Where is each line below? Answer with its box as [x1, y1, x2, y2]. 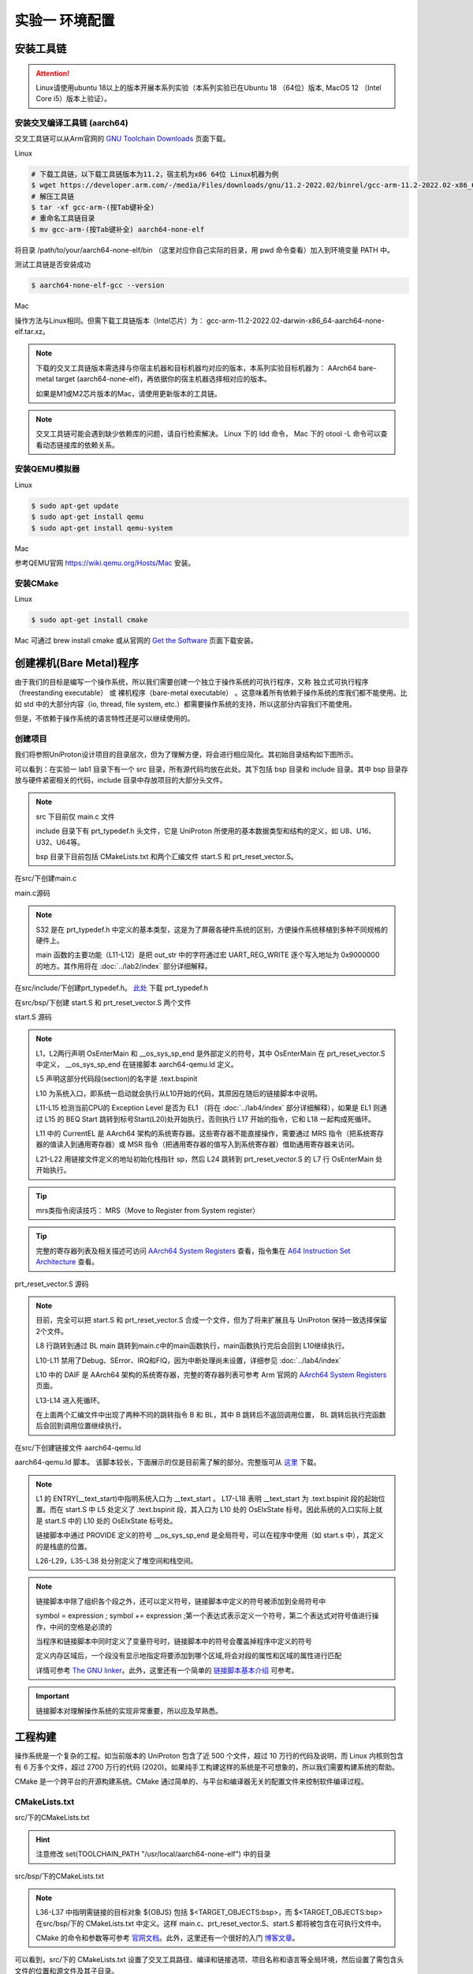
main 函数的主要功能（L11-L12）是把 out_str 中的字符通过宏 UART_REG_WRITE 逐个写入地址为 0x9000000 [35, 950, 380, 959]
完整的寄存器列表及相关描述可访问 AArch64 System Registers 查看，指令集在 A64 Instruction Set [35, 1246, 351, 1255]
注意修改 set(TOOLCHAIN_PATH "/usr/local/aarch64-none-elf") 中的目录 [35, 1849, 271, 1859]
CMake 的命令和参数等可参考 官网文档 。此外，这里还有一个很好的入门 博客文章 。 [35, 1933, 300, 1942]
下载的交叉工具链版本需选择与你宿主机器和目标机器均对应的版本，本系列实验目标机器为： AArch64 [35, 363, 357, 373]
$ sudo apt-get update [31, 501, 119, 510]
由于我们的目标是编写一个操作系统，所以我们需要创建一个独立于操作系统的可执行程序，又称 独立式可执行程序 [14, 677, 369, 686]
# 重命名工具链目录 [31, 214, 95, 223]
